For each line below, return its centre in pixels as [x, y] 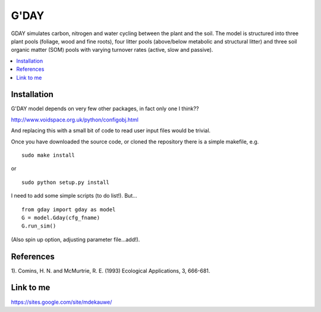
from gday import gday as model [69, 209]
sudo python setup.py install [66, 182]
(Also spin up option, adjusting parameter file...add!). [75, 239]
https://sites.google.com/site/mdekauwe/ [62, 302]
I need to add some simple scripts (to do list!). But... [74, 196]
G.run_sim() [39, 226]
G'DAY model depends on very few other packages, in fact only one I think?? [105, 109]
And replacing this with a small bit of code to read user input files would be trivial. [111, 130]
